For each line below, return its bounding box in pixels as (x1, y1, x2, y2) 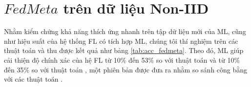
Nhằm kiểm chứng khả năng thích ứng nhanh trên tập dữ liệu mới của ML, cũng (4, 26, 246, 36)
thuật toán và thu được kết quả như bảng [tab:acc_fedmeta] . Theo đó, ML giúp (4, 45, 244, 55)
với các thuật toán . (4, 74, 63, 84)
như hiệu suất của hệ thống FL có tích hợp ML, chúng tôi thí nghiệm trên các (4, 35, 238, 46)
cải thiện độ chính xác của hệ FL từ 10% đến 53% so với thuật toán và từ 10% (4, 54, 240, 65)
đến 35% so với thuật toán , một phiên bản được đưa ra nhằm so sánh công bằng (4, 64, 248, 74)
